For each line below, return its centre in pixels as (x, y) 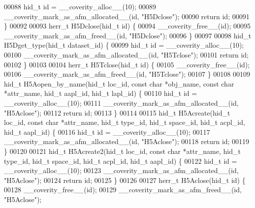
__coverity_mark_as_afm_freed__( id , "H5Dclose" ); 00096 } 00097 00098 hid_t (128, 35)
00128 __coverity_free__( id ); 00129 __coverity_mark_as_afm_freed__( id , (123, 190)
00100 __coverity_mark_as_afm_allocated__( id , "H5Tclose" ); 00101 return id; (126, 54)
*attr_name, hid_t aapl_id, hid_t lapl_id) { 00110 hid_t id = (101, 93)
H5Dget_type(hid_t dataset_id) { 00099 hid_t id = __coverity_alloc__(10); (124, 45)
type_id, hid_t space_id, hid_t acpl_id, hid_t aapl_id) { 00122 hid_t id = (121, 161)
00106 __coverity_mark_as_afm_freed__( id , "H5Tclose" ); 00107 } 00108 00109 (127, 74)
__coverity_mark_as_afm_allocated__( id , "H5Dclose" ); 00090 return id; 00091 (127, 16)
